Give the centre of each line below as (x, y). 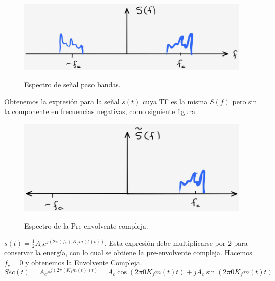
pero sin (245, 101)
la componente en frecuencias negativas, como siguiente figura (100, 111)
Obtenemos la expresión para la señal (62, 101)
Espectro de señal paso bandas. (73, 84)
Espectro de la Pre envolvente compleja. (86, 226)
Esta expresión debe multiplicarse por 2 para (178, 242)
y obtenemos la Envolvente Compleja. (84, 263)
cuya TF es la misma (175, 101)
